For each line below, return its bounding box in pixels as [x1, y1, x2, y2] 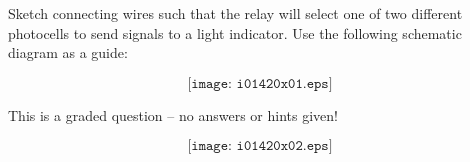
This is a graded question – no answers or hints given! [8, 104, 338, 125]
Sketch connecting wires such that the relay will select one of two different [8, 3, 463, 23]
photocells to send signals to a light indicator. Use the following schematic [8, 22, 462, 43]
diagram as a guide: [8, 42, 128, 63]
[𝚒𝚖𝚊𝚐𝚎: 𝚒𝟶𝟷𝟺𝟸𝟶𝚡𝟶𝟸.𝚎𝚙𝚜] [187, 139, 333, 154]
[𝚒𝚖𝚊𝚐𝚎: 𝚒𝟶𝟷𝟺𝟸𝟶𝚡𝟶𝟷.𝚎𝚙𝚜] [187, 76, 333, 91]
